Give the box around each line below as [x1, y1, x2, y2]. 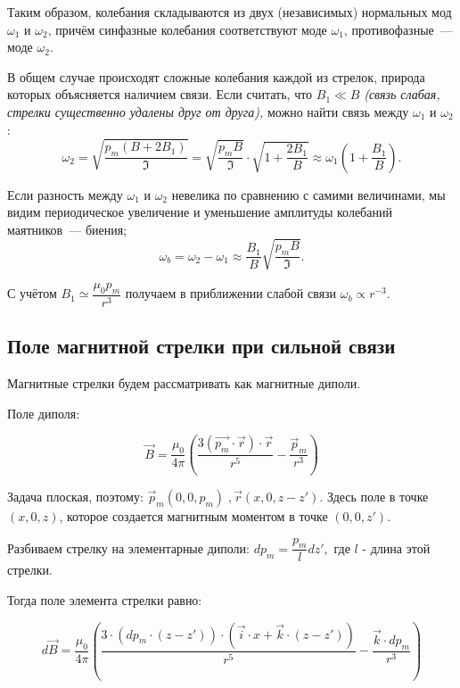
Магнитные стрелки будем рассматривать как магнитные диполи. [7, 373, 361, 392]
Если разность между [7, 185, 123, 203]
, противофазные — [343, 20, 453, 38]
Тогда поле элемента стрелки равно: [7, 591, 202, 609]
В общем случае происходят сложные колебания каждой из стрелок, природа [7, 67, 425, 86]
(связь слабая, [364, 85, 440, 104]
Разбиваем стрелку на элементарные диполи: [7, 538, 250, 557]
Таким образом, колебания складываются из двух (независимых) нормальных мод [7, 3, 452, 21]
